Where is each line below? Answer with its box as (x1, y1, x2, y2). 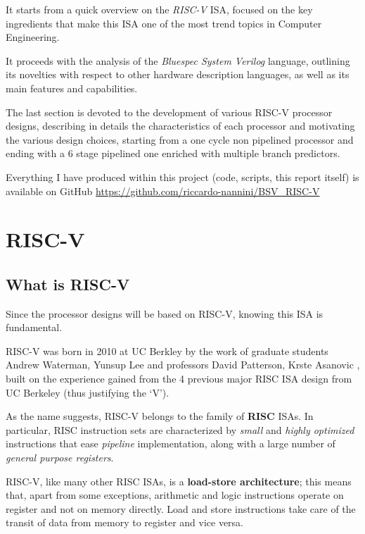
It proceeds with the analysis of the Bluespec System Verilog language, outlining (6, 53, 350, 68)
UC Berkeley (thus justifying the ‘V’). (6, 385, 169, 399)
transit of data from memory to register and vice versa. (6, 515, 244, 530)
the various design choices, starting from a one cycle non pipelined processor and (6, 132, 354, 147)
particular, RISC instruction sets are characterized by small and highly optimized (6, 422, 354, 437)
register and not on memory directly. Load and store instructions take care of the (6, 501, 356, 516)
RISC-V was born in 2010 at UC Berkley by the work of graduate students (6, 343, 328, 358)
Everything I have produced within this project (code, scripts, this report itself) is (6, 169, 359, 184)
